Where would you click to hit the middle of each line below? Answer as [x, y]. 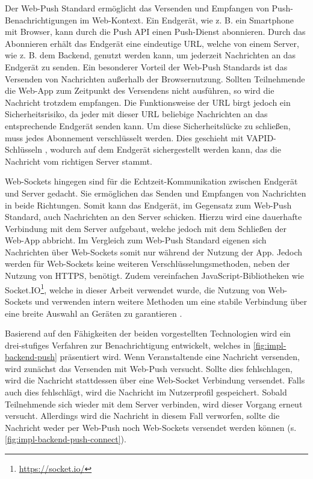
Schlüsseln [23, 149]
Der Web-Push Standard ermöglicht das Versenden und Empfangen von [137, 8]
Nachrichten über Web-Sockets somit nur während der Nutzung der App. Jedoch [154, 252]
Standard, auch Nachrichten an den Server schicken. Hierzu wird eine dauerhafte [153, 217]
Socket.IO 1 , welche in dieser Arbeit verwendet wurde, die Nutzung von [135, 288]
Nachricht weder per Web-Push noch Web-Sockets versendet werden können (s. [151, 427]
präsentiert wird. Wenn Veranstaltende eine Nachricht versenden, [180, 357]
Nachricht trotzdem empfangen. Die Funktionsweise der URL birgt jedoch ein [148, 102]
